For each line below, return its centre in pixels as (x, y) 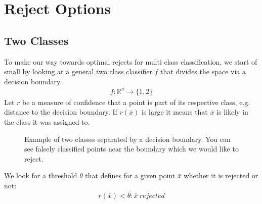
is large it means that (174, 112)
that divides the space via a (203, 71)
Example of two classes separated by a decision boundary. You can (127, 139)
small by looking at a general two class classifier (78, 71)
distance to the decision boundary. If (61, 112)
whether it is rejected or (221, 175)
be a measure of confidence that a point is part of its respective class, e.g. (136, 102)
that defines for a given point (130, 175)
